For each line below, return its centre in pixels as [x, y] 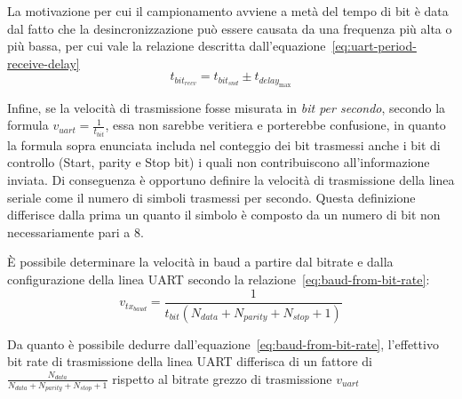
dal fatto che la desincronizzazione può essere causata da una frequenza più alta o [230, 28]
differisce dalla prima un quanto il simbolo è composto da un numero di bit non [224, 215]
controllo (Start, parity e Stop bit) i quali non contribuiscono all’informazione [219, 162]
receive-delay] [44, 63]
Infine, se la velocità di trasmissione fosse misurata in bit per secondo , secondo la [227, 107]
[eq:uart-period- [374, 46]
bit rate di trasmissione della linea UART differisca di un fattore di [190, 361]
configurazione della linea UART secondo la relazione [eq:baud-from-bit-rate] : [219, 279]
